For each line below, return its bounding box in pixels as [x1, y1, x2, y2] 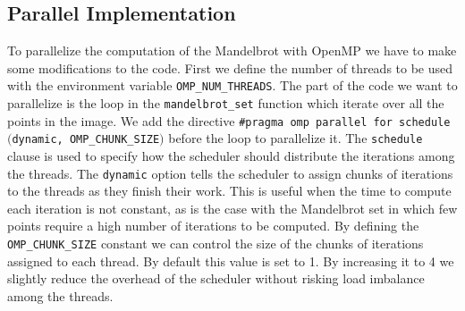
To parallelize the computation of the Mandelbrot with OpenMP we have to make [7, 41, 457, 60]
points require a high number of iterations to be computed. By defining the [7, 216, 419, 235]
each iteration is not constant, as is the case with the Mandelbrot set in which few [7, 198, 458, 217]
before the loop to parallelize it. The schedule [168, 129, 423, 147]
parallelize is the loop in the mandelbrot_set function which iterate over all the [7, 94, 444, 113]
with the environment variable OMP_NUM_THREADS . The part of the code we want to [7, 76, 458, 95]
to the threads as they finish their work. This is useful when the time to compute [7, 181, 452, 200]
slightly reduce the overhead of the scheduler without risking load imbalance [7, 269, 425, 288]
